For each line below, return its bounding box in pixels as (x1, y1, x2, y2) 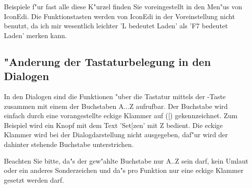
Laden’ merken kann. (4, 30, 67, 40)
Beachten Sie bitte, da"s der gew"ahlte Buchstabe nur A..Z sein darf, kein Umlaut (4, 155, 249, 166)
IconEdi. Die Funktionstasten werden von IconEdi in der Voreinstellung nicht (4, 11, 235, 21)
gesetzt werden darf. (4, 174, 64, 185)
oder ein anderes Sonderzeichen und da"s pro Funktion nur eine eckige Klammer (4, 165, 244, 175)
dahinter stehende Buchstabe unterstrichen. (4, 139, 134, 149)
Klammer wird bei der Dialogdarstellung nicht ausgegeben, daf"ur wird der (4, 129, 228, 140)
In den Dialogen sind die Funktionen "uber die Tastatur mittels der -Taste (4, 91, 226, 101)
